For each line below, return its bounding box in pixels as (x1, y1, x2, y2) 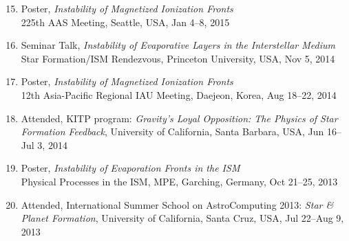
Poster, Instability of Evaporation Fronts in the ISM (21, 161, 240, 175)
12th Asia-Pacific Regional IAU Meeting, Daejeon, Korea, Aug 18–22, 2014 (21, 87, 337, 102)
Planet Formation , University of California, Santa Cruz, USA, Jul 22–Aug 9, (21, 211, 344, 225)
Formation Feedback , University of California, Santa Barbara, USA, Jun (21, 124, 324, 139)
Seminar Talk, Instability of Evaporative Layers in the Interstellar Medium (21, 38, 335, 52)
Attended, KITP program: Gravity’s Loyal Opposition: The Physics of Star (21, 111, 338, 125)
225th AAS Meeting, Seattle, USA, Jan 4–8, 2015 (21, 14, 230, 29)
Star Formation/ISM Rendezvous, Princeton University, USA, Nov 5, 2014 (21, 51, 335, 65)
